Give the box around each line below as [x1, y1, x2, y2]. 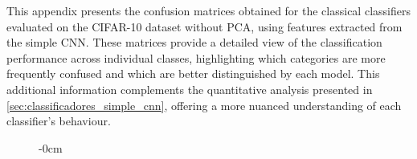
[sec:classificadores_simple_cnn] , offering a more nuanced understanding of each [6, 96, 402, 113]
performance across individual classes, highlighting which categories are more [6, 49, 386, 66]
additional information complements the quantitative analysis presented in [6, 80, 373, 97]
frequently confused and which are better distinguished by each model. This [6, 65, 380, 82]
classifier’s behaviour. [6, 112, 111, 129]
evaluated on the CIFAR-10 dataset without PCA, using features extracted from [6, 18, 403, 35]
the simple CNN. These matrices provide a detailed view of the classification [6, 34, 382, 51]
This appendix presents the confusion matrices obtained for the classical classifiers [6, 2, 411, 18]
